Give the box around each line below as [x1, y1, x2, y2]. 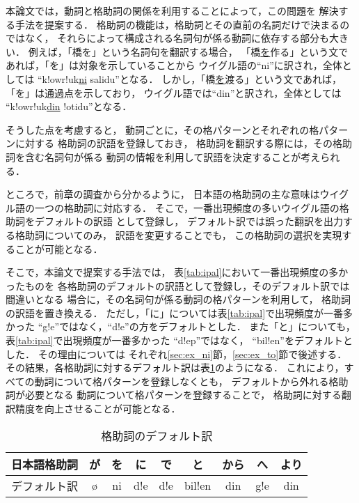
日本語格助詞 [11, 456, 79, 472]
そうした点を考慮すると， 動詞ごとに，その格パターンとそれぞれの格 [6, 122, 319, 137]
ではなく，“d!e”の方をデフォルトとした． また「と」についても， [58, 319, 356, 334]
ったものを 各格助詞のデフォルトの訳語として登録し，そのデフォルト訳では [6, 278, 350, 293]
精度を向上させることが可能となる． [15, 401, 181, 416]
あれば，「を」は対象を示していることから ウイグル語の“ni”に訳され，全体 [6, 58, 342, 72]
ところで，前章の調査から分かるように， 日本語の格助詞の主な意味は [6, 187, 320, 201]
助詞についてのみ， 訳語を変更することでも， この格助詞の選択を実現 [24, 227, 342, 242]
